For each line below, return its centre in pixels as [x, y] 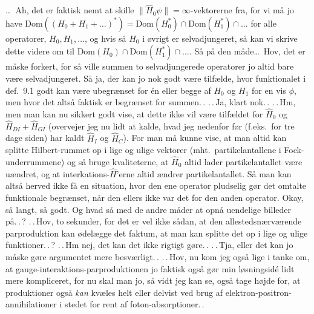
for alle [263, 23]
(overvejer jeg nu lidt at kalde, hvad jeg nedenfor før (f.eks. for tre [172, 126]
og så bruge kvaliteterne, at [118, 162]
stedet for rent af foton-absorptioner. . [135, 304]
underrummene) [35, 162]
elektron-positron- [258, 292]
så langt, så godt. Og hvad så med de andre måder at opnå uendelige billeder [149, 209]
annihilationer [31, 304]
